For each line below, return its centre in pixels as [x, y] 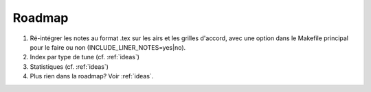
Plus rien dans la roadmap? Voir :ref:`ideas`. [92, 76]
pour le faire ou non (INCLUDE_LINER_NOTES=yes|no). [108, 47]
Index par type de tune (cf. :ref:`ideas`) [85, 57]
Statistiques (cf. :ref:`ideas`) [69, 66]
